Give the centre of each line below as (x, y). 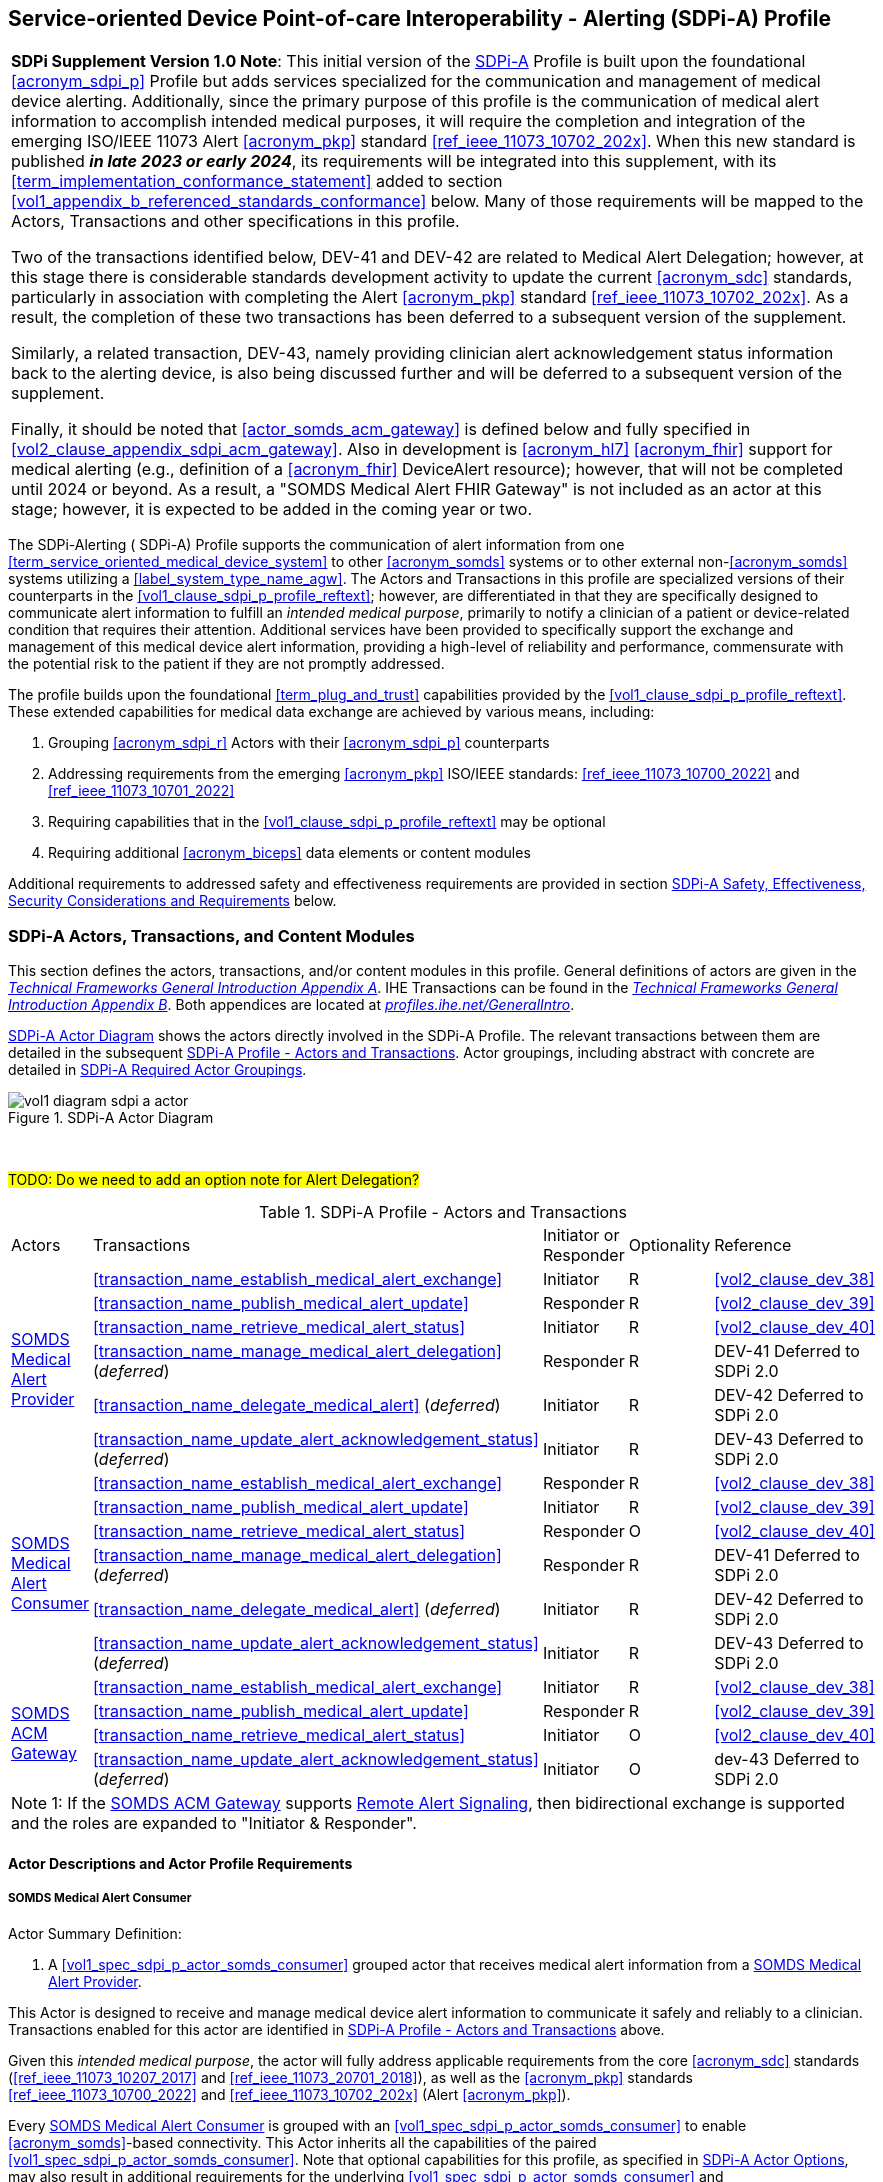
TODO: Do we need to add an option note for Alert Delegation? (214, 1180)
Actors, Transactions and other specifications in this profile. (235, 221)
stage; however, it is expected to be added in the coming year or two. (272, 509)
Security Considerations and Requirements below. (172, 901)
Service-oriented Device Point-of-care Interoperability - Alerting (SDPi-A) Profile (419, 18)
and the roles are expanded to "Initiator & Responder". (214, 1823)
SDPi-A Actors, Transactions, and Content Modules (211, 935)
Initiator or (581, 1235)
